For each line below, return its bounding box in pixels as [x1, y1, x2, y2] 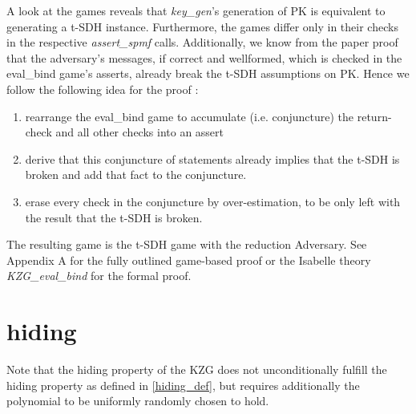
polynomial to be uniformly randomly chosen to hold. [6, 392, 269, 409]
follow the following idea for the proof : [6, 80, 199, 97]
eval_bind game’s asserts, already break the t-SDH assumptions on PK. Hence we [6, 65, 410, 82]
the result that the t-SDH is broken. [25, 209, 203, 225]
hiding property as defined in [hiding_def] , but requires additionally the [6, 376, 360, 393]
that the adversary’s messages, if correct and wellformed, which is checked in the [6, 49, 402, 66]
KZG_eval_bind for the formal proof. [6, 267, 192, 284]
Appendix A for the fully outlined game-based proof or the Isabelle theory [6, 251, 371, 268]
